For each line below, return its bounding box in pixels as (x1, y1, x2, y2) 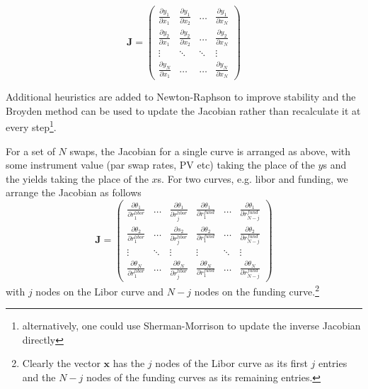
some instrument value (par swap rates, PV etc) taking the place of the (6, 157, 315, 172)
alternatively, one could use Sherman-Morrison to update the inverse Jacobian (22, 318, 361, 333)
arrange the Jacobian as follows (6, 185, 142, 200)
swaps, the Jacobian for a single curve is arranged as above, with (69, 143, 351, 158)
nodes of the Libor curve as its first (155, 356, 308, 371)
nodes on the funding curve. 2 (194, 281, 319, 298)
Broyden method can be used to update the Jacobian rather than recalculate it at (6, 103, 361, 118)
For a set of (6, 143, 55, 158)
